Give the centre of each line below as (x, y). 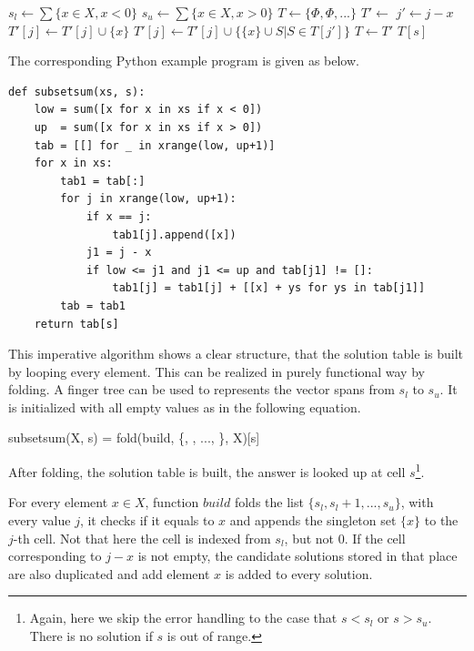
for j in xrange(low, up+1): (148, 199)
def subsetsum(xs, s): (77, 92)
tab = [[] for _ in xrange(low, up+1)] (155, 145)
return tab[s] (76, 324)
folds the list (269, 502)
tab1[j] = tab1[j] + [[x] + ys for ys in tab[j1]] (269, 288)
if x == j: (119, 216)
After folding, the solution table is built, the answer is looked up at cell (207, 471)
